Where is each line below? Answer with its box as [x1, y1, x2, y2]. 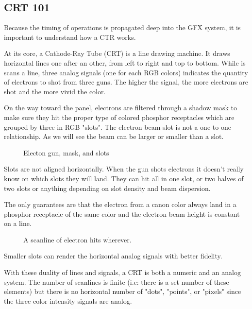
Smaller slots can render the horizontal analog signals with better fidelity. [4, 251, 222, 261]
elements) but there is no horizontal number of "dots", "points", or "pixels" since [4, 286, 241, 296]
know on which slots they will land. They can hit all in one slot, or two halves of [4, 173, 244, 183]
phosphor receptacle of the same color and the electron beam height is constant [4, 208, 240, 219]
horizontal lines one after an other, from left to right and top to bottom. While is [4, 57, 246, 68]
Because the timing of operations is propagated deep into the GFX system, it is [4, 22, 241, 33]
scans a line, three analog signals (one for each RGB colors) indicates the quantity [4, 67, 248, 77]
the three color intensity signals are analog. [4, 295, 132, 306]
